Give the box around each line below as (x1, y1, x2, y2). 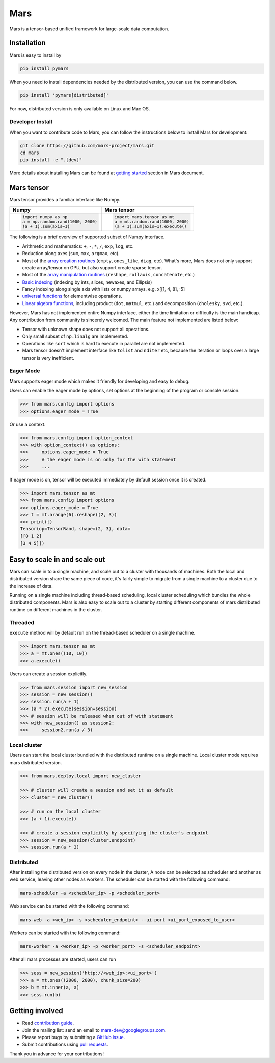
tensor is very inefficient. (22, 355, 75, 361)
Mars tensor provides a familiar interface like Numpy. (9, 197, 121, 203)
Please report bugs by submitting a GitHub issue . (22, 1034, 125, 1040)
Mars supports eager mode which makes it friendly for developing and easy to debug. (9, 378, 190, 384)
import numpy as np (22, 214, 68, 220)
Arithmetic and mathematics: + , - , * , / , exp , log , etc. (22, 243, 134, 249)
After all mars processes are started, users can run (9, 956, 116, 963)
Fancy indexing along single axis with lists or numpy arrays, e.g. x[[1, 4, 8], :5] (22, 286, 185, 292)
